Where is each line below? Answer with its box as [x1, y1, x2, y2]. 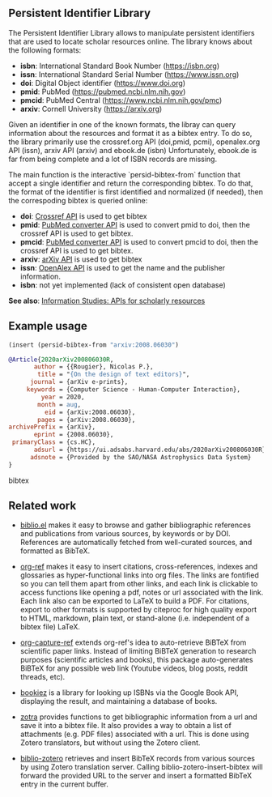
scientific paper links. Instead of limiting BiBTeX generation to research [19, 646, 257, 656]
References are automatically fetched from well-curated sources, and [19, 538, 253, 548]
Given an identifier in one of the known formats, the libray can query [8, 119, 236, 129]
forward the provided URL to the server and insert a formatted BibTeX [19, 771, 253, 781]
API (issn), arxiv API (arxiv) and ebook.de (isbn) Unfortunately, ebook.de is [8, 145, 257, 155]
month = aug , [37, 400, 82, 408]
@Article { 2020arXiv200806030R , [8, 356, 114, 364]
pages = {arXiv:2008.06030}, [37, 416, 136, 424]
